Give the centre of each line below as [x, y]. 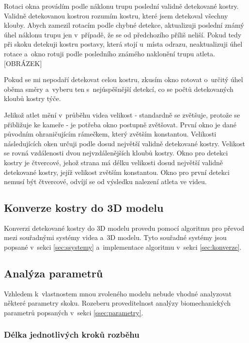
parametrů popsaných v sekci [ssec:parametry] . [74, 313]
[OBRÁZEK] [23, 63]
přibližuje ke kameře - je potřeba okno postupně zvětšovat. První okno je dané [120, 124]
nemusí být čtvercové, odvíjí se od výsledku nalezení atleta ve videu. [105, 181]
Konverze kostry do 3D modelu [84, 208]
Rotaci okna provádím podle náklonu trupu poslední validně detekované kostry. [121, 6]
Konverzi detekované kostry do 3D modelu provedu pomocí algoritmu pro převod [124, 228]
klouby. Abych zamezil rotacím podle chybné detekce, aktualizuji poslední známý [124, 25]
